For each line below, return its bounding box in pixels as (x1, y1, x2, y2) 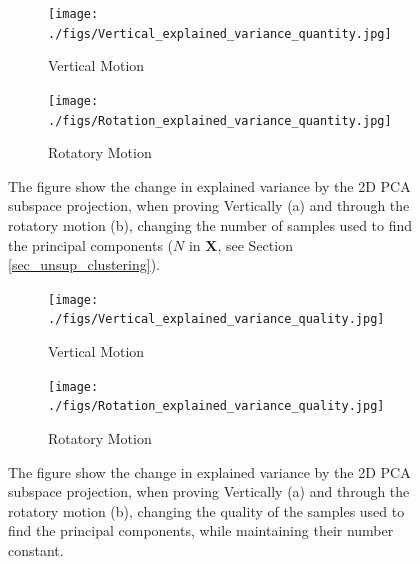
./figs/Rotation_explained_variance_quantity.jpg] (48, 113, 392, 128)
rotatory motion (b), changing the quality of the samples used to (8, 500, 405, 521)
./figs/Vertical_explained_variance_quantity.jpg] (48, 26, 392, 41)
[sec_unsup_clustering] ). (8, 254, 160, 275)
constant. (8, 539, 64, 560)
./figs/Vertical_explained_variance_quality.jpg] (48, 312, 385, 327)
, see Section (217, 234, 293, 255)
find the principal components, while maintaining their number (8, 520, 394, 541)
